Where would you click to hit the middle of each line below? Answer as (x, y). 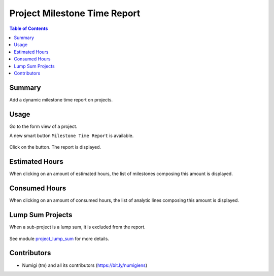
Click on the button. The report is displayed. (55, 147)
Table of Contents (29, 28)
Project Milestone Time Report (75, 13)
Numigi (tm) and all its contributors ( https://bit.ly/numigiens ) (85, 265)
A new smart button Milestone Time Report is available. (72, 136)
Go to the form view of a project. (43, 126)
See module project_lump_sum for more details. (59, 238)
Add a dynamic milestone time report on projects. (61, 99)
